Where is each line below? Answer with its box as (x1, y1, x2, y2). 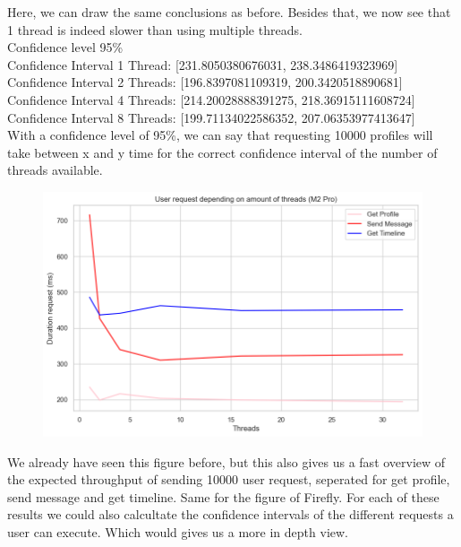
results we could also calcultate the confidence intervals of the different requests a (7, 505, 454, 524)
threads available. (7, 161, 103, 179)
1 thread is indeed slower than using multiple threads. (7, 20, 303, 39)
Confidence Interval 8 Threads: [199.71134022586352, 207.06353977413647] (7, 108, 415, 126)
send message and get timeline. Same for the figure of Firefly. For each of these (7, 487, 440, 506)
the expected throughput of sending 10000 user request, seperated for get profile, (7, 470, 450, 489)
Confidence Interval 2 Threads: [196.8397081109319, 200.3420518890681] (7, 73, 403, 91)
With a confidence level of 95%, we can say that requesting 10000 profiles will (7, 126, 433, 144)
